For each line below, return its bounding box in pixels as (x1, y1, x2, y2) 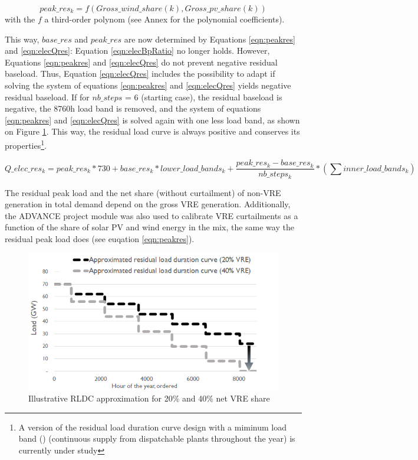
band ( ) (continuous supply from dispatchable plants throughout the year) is (18, 432, 295, 445)
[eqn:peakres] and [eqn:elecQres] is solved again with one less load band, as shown (5, 113, 300, 126)
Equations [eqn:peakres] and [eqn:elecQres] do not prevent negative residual (5, 56, 278, 68)
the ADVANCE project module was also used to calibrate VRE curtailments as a (5, 209, 298, 221)
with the (5, 13, 35, 25)
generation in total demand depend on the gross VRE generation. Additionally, (5, 198, 291, 210)
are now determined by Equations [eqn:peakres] (124, 32, 295, 45)
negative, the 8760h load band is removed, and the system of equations (5, 102, 261, 115)
